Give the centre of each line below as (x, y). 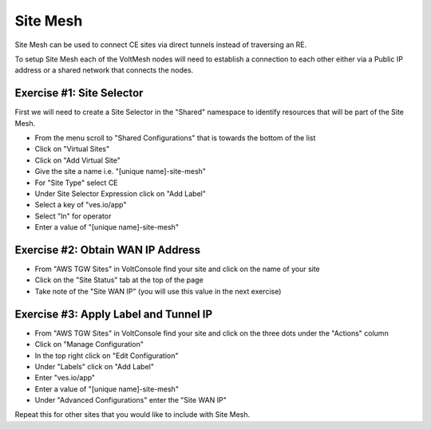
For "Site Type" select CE (77, 183)
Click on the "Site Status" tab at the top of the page (119, 280)
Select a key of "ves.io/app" (81, 205)
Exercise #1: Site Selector (79, 93)
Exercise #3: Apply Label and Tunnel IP (114, 314)
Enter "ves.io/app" (65, 378)
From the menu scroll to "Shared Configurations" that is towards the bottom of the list (175, 138)
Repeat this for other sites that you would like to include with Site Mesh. (132, 415)
